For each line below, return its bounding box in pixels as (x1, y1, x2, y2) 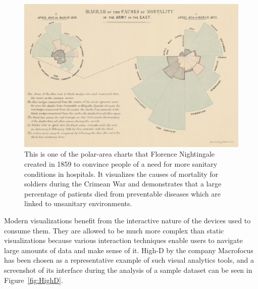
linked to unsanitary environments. (24, 198, 132, 209)
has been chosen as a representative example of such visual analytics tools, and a (4, 255, 254, 265)
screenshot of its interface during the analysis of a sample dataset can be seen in (4, 264, 252, 275)
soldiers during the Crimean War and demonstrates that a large (24, 178, 222, 189)
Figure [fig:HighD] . (4, 274, 63, 285)
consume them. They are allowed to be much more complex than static (4, 225, 224, 235)
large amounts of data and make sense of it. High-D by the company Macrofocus (4, 245, 253, 255)
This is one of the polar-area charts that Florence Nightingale (24, 149, 215, 159)
